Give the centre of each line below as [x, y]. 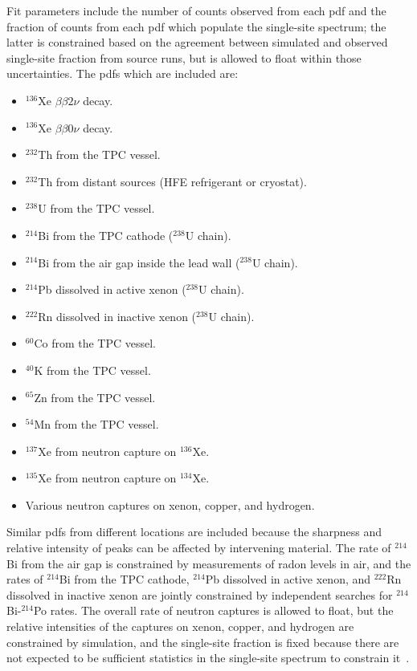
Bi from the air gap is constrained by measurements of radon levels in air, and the [209, 563]
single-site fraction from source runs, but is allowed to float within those [184, 57]
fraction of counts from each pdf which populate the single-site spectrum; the [196, 26]
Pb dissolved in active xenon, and [288, 579]
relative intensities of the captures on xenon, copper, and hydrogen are [180, 626]
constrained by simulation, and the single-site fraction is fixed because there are [203, 642]
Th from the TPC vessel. [99, 155]
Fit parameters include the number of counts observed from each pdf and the [196, 10]
